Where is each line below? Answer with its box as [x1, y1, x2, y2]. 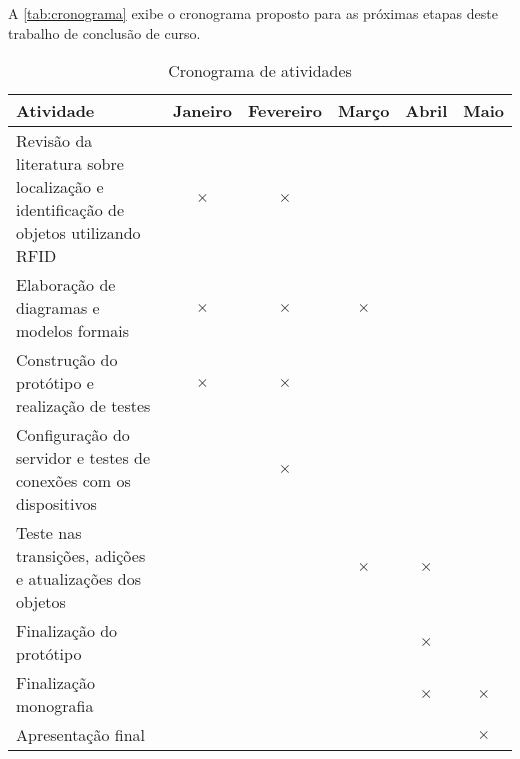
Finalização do [16, 619, 118, 643]
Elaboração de [16, 273, 116, 297]
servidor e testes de [16, 446, 151, 470]
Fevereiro [247, 99, 322, 123]
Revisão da [16, 129, 93, 153]
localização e [16, 175, 104, 199]
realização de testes [16, 394, 151, 418]
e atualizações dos [16, 567, 142, 591]
